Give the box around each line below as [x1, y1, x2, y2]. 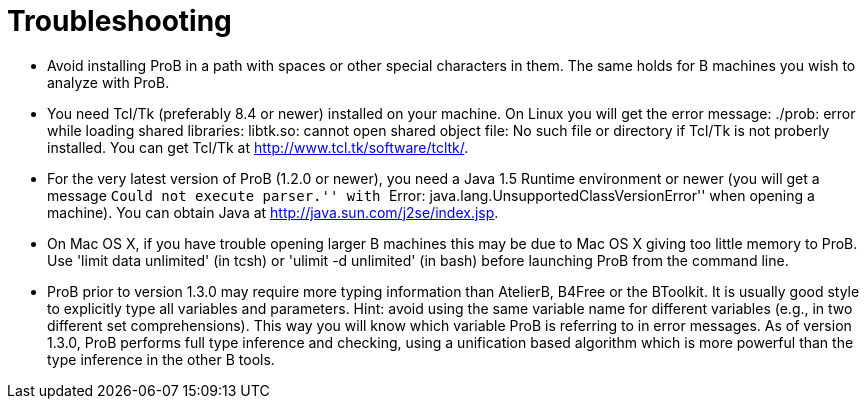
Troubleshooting [7, 4, 232, 38]
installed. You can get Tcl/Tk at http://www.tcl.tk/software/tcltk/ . [47, 138, 469, 156]
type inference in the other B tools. [47, 350, 275, 368]
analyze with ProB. [47, 73, 170, 91]
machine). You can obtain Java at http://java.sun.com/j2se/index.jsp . [47, 203, 499, 221]
